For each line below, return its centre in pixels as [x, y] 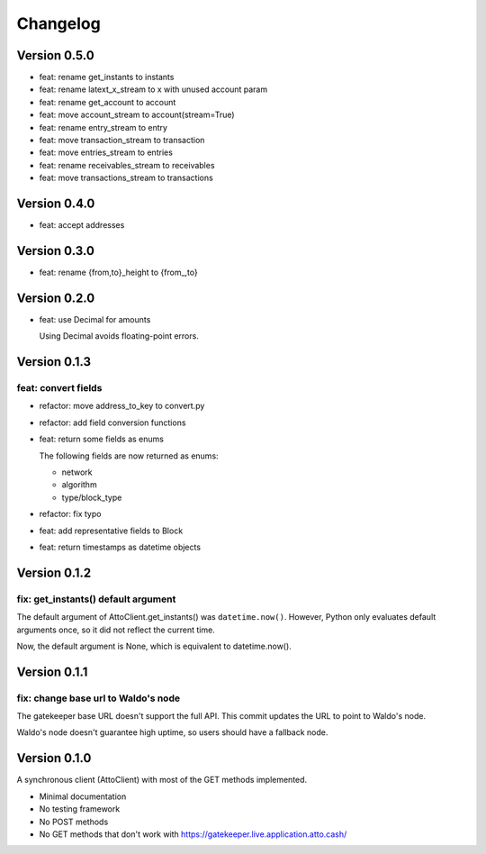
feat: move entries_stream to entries [106, 152]
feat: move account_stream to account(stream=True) [137, 115]
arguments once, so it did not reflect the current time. [116, 630]
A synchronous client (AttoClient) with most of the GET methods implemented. [162, 780]
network [77, 472]
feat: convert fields [59, 388]
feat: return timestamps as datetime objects [120, 547]
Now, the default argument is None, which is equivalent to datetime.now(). [154, 646]
